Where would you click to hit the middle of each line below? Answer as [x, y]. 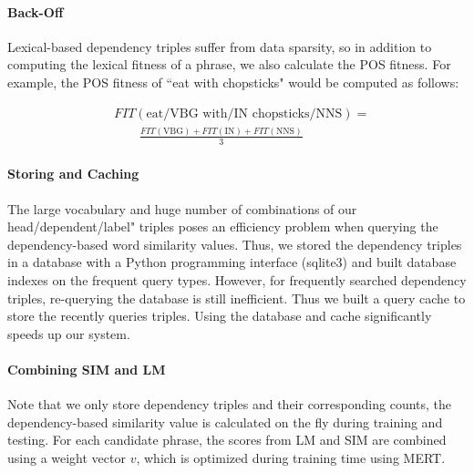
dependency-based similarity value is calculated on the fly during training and [225, 422]
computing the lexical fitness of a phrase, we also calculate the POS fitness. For [229, 64]
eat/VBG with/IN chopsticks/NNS [244, 113]
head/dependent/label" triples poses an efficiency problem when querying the [223, 226]
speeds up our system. [69, 333]
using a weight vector [67, 457]
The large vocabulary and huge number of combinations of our [182, 208]
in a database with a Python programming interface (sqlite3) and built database [232, 262]
